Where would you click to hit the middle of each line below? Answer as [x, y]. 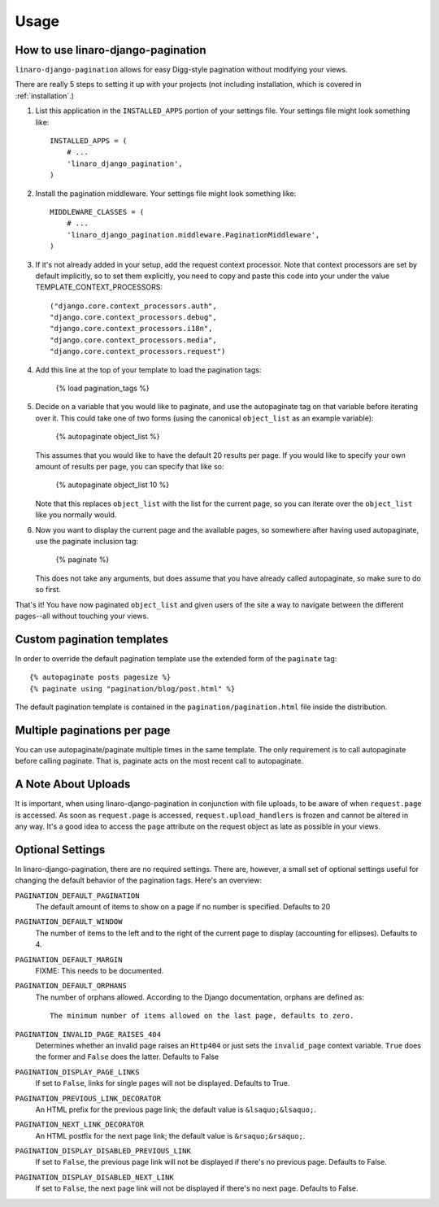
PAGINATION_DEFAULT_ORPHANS [71, 986]
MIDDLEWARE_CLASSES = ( [97, 212]
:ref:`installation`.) [45, 96]
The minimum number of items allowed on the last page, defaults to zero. [202, 1016]
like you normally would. [76, 515]
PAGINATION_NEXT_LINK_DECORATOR [79, 1125]
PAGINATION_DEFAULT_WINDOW [69, 922]
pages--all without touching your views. [82, 616]
